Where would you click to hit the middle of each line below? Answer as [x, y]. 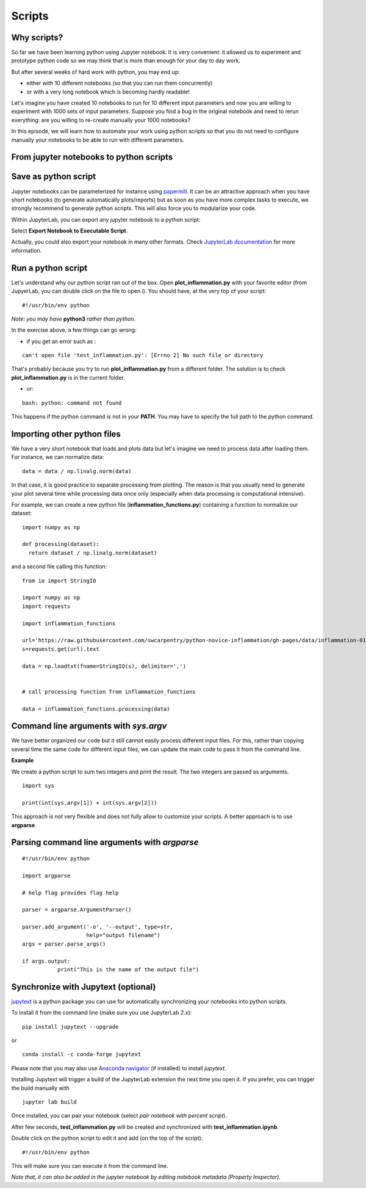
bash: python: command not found [72, 403]
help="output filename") [124, 935]
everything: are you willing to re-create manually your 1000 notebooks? [101, 120]
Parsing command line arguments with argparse [105, 842]
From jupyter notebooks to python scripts [92, 157]
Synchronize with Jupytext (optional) [84, 987]
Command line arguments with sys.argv [89, 726]
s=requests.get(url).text [61, 649]
